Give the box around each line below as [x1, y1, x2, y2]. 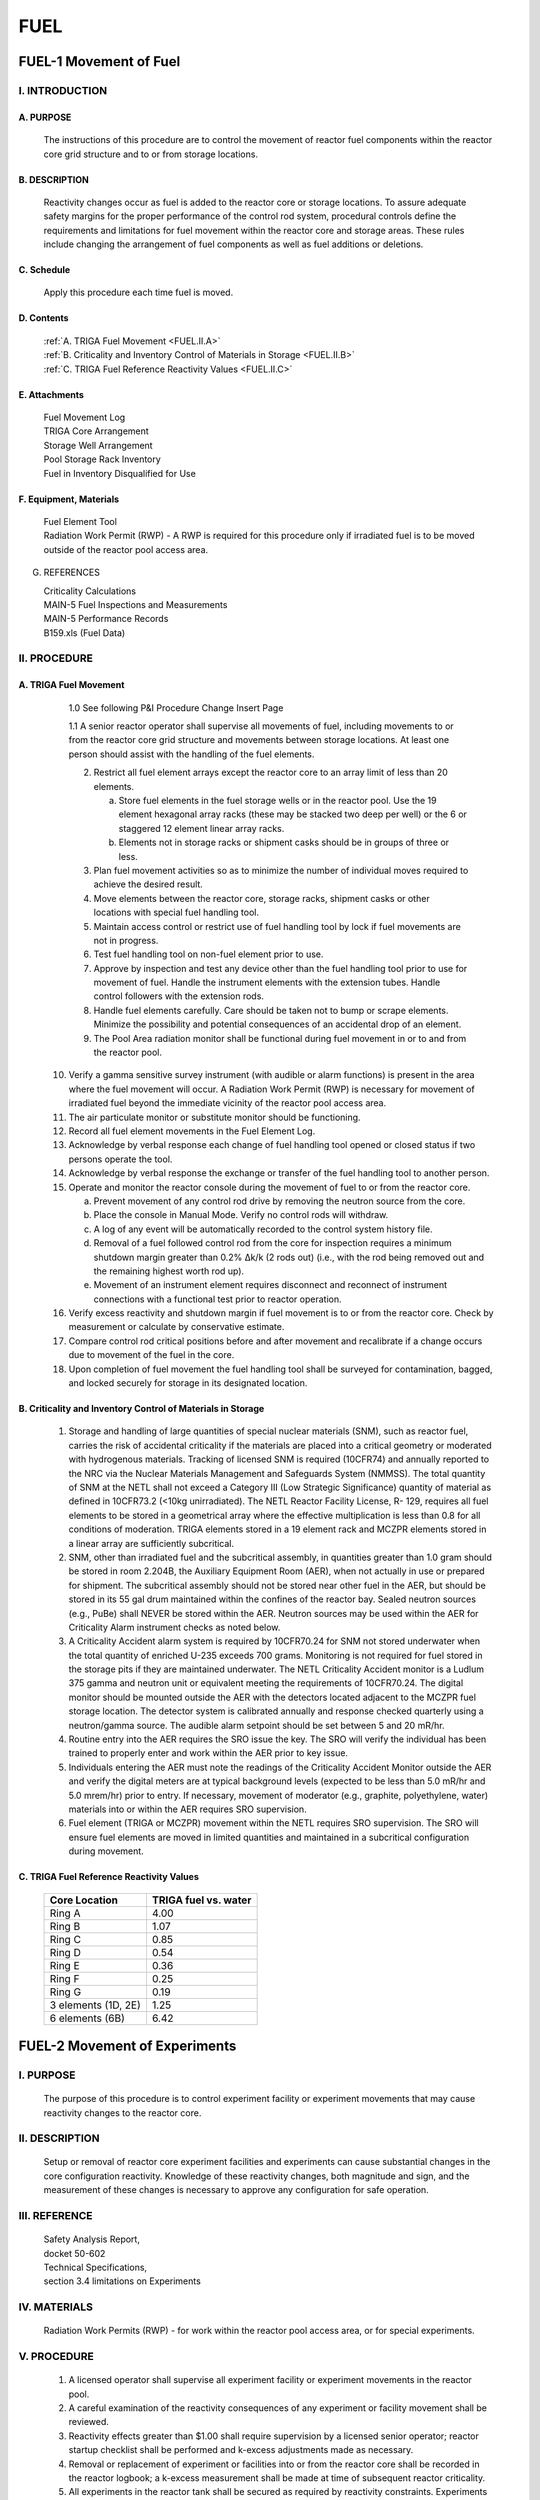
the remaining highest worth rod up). [93, 1265, 245, 1277]
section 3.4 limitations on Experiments [43, 2275, 202, 2287]
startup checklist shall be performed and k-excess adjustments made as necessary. [68, 2444, 414, 2456]
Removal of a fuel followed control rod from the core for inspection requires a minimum [93, 1237, 452, 1249]
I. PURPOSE [18, 2068, 76, 2082]
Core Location [49, 1893, 119, 1907]
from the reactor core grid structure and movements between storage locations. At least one [68, 734, 450, 746]
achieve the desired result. [93, 878, 204, 890]
